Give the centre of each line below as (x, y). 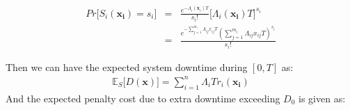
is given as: (322, 98)
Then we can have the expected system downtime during (127, 66)
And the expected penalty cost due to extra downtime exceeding (143, 98)
